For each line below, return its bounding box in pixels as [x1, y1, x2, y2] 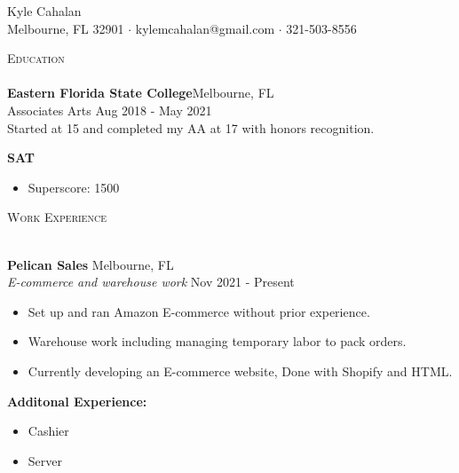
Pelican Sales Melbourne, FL [7, 255, 174, 273]
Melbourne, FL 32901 [7, 19, 124, 37]
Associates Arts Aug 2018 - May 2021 [7, 100, 212, 119]
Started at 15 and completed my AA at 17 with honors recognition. [7, 118, 375, 137]
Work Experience [7, 208, 107, 226]
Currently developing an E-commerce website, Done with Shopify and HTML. [28, 361, 453, 380]
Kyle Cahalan [7, 2, 82, 20]
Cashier [28, 422, 69, 440]
